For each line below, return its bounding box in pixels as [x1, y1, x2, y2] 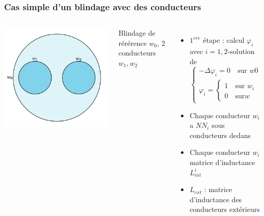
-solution [227, 46, 255, 57]
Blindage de [118, 28, 155, 38]
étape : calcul [203, 35, 245, 45]
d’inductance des [190, 194, 242, 204]
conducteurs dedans [190, 129, 251, 140]
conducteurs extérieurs [190, 204, 260, 214]
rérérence [118, 37, 147, 48]
